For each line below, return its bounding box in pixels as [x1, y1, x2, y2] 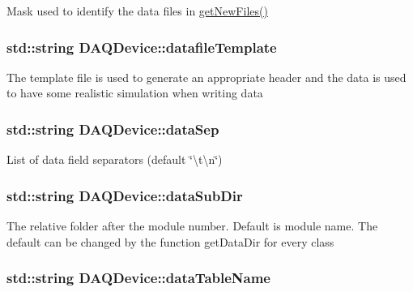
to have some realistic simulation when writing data [6, 84, 263, 101]
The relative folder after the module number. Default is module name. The [6, 217, 378, 234]
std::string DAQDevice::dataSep [6, 118, 219, 139]
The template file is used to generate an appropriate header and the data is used [6, 68, 407, 85]
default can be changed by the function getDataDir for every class [6, 233, 334, 250]
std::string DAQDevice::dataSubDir [6, 185, 243, 205]
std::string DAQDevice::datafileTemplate [6, 36, 277, 57]
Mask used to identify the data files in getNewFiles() [6, 2, 268, 19]
